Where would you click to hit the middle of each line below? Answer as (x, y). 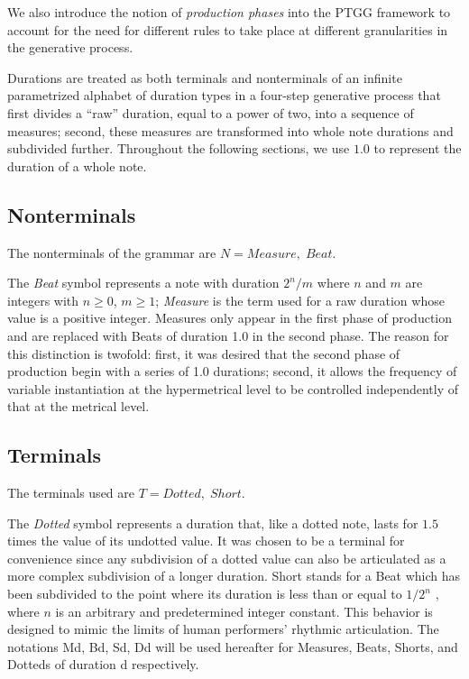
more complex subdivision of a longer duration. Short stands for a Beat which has (234, 576)
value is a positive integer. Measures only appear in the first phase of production (230, 318)
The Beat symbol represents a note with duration (143, 283)
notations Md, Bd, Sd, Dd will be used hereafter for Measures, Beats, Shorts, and (233, 646)
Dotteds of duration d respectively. (103, 664)
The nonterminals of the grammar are (112, 252)
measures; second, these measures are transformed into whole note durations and (230, 130)
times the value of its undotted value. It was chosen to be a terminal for (206, 541)
